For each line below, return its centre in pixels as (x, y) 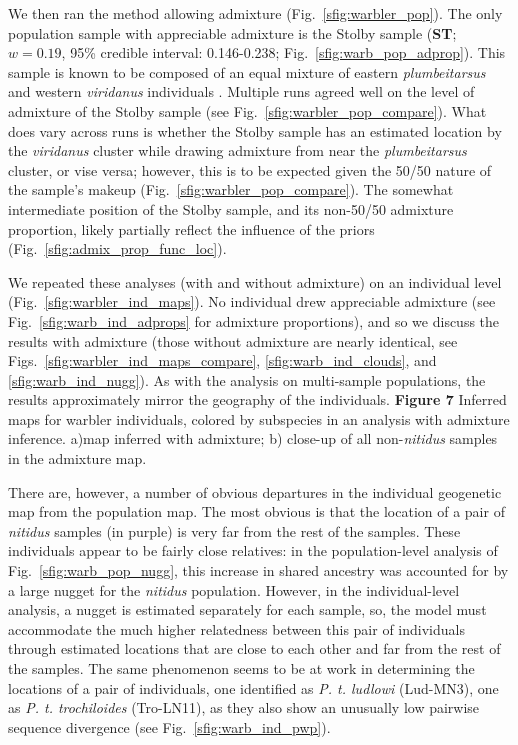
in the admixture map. (77, 458)
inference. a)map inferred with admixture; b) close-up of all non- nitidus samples (253, 438)
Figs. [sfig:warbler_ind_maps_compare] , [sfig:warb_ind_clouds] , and (222, 360)
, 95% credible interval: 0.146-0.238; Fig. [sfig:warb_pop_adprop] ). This (283, 52)
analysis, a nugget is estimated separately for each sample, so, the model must (247, 609)
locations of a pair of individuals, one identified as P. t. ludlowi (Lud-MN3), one (253, 687)
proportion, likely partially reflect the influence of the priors (191, 228)
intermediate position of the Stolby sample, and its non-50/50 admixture (231, 208)
